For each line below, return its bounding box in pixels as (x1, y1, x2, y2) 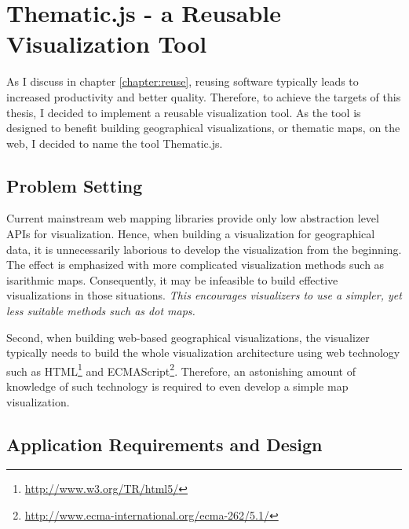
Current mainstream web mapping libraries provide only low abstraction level (6, 210, 379, 226)
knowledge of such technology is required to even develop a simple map (6, 378, 349, 395)
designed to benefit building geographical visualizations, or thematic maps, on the (6, 119, 400, 136)
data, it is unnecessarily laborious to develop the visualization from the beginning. (6, 241, 402, 257)
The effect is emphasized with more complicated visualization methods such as (6, 256, 385, 273)
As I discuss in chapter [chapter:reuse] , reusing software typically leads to (6, 73, 359, 90)
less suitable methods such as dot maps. (6, 303, 195, 319)
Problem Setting (6, 173, 143, 197)
